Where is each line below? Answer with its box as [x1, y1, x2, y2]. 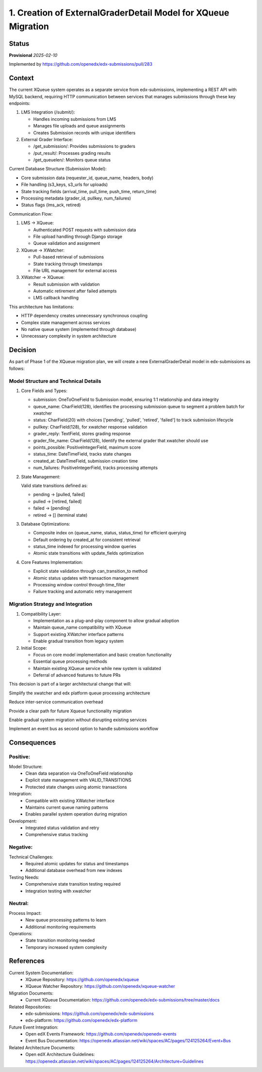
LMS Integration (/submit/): [21, 109, 75, 115]
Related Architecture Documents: [9, 1044, 75, 1051]
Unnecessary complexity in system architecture [21, 333, 116, 339]
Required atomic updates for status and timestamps [25, 861, 129, 867]
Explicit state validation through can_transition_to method [33, 568, 148, 574]
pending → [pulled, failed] [33, 491, 85, 497]
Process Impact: [9, 910, 42, 916]
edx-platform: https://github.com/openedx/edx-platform [25, 1017, 138, 1023]
